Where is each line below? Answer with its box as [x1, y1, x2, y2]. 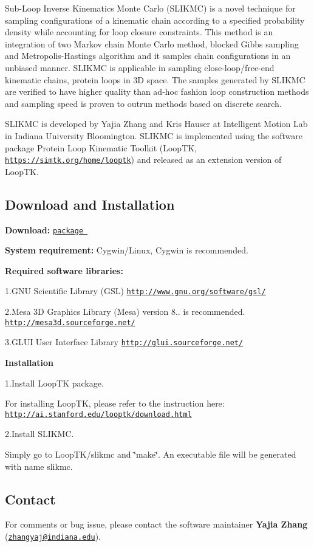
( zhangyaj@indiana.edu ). [5, 530, 101, 542]
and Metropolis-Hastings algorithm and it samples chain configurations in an [5, 49, 291, 62]
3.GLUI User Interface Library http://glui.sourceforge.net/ [5, 335, 244, 348]
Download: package [5, 223, 84, 236]
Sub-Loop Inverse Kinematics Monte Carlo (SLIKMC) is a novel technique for [5, 2, 296, 14]
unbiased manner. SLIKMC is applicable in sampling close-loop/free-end [5, 61, 275, 74]
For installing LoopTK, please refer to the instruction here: [5, 397, 225, 410]
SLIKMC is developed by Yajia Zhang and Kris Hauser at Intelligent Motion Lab [5, 117, 308, 130]
